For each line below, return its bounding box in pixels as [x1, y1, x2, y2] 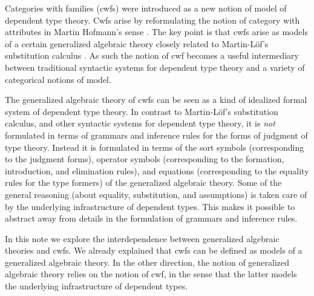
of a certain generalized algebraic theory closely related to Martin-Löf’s [5, 37, 269, 50]
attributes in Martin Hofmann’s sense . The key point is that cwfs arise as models [5, 25, 308, 38]
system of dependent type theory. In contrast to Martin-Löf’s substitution [5, 105, 278, 117]
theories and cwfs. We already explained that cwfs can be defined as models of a [5, 244, 303, 257]
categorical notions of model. [5, 73, 111, 85]
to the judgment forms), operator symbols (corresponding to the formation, [5, 153, 284, 165]
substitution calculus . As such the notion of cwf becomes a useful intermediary [5, 49, 299, 62]
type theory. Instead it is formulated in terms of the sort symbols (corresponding [5, 140, 304, 153]
